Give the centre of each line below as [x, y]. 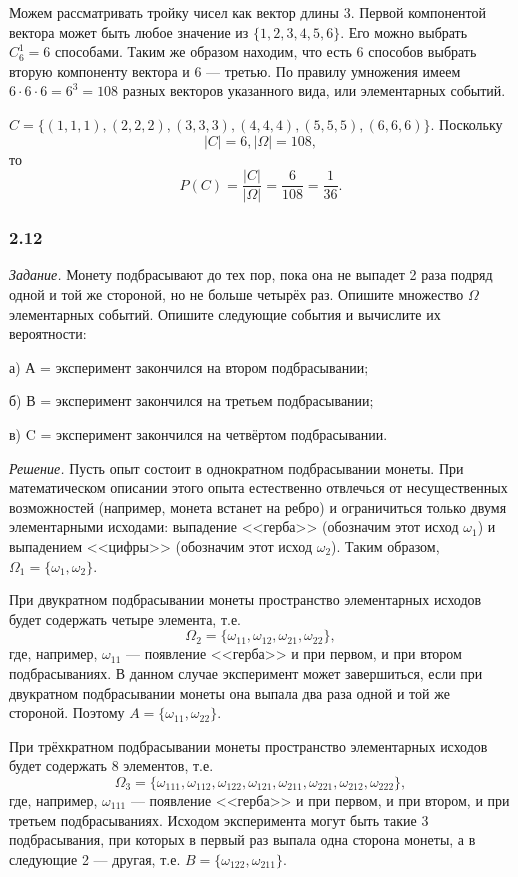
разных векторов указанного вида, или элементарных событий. [314, 90]
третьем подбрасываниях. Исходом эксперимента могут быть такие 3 [219, 819]
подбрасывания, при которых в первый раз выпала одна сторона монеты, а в [242, 839]
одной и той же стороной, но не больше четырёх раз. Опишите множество [236, 294]
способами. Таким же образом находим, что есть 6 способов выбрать [266, 51]
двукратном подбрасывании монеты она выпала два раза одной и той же [229, 692]
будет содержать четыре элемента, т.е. [125, 618]
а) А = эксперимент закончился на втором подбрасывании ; [189, 366]
